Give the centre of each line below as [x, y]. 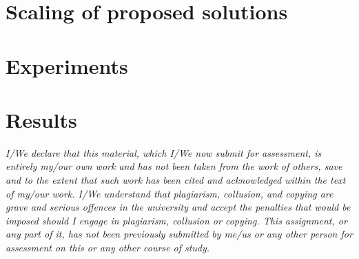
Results [41, 119]
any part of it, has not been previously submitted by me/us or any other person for [179, 234]
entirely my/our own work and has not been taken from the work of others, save [174, 166]
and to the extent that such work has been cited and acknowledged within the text [176, 180]
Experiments [67, 65]
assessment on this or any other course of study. [108, 248]
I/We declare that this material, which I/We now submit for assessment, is [164, 152]
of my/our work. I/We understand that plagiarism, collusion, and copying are [170, 193]
